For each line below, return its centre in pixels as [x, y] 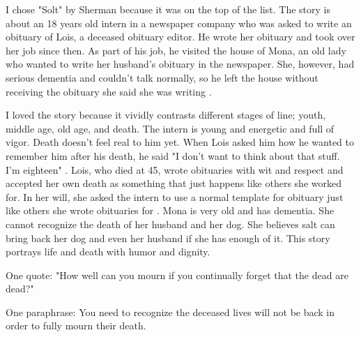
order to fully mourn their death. [76, 325]
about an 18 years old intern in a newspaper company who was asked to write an [179, 23]
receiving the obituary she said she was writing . [109, 91]
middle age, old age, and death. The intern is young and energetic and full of [170, 128]
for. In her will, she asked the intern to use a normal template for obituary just [175, 196]
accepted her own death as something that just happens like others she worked [174, 183]
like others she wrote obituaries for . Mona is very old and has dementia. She [170, 210]
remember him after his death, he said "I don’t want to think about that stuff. [173, 155]
